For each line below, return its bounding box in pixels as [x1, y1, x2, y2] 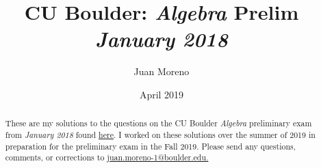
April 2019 [139, 87, 184, 101]
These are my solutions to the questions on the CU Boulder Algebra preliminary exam [5, 117, 312, 129]
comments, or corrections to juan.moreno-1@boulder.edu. [5, 152, 209, 163]
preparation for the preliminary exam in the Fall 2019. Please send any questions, [5, 140, 296, 152]
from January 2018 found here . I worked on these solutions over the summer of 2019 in [5, 128, 316, 140]
